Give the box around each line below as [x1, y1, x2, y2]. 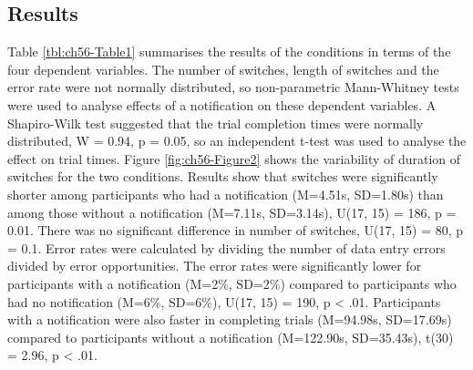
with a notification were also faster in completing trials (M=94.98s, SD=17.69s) [7, 310, 452, 329]
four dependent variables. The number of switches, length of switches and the [7, 59, 439, 78]
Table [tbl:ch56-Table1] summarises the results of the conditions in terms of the [7, 42, 451, 61]
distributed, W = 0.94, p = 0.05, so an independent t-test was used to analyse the [7, 131, 467, 150]
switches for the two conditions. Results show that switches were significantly [7, 167, 438, 186]
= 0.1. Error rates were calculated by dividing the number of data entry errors [7, 238, 446, 257]
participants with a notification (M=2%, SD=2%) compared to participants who [7, 273, 457, 293]
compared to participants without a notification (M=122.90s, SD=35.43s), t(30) [7, 327, 454, 346]
